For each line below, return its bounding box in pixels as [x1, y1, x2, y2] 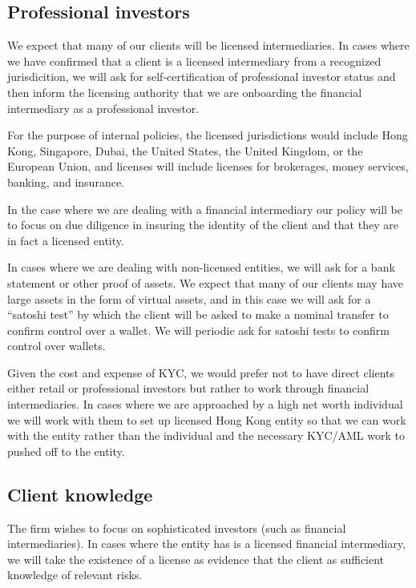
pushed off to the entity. [7, 442, 125, 459]
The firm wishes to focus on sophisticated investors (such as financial [7, 519, 346, 536]
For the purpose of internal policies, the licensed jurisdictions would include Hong [7, 127, 408, 143]
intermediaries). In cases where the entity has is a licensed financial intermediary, [7, 535, 406, 552]
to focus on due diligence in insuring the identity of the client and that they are [7, 216, 398, 233]
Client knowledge [7, 481, 153, 506]
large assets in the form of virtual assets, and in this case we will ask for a [7, 290, 371, 307]
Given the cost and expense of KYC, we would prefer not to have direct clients [7, 364, 395, 381]
